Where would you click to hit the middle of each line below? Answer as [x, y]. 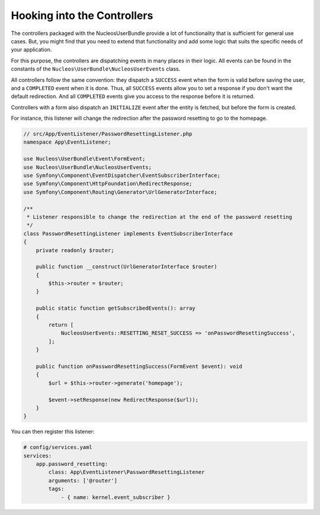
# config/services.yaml [58, 447]
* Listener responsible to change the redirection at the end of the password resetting [160, 217]
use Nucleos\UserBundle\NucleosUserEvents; [88, 167]
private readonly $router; [75, 250]
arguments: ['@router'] [83, 480]
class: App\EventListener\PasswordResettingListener [127, 472]
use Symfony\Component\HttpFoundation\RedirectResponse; [108, 184]
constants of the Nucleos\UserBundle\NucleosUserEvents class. [96, 69]
